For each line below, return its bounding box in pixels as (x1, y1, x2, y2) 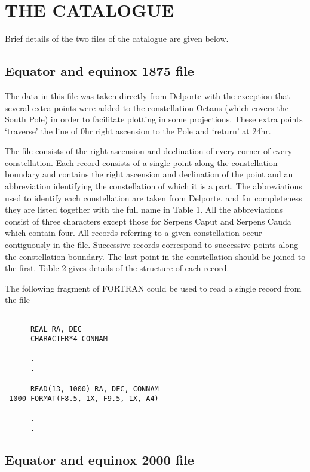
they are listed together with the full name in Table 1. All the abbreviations (5, 203, 283, 216)
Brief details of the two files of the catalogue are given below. (5, 32, 229, 45)
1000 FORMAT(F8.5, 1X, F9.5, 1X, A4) (9, 394, 159, 403)
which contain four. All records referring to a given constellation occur (5, 226, 262, 239)
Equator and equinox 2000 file (5, 450, 194, 469)
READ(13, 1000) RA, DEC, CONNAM (30, 384, 159, 393)
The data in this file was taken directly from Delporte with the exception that (5, 89, 291, 102)
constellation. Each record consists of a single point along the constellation (5, 156, 278, 168)
